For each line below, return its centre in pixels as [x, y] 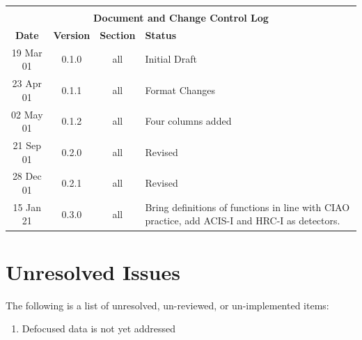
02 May [27, 114]
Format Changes [180, 90]
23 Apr [27, 83]
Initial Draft [171, 59]
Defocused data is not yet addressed [99, 329]
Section [118, 34]
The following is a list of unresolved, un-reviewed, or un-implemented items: [167, 305]
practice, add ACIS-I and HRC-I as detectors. [243, 221]
